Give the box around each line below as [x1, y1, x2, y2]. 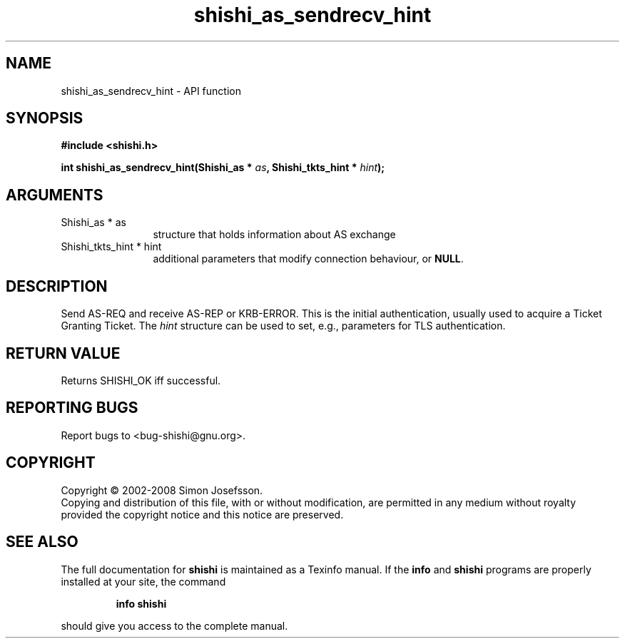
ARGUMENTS [6, 185, 103, 204]
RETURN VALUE [6, 344, 121, 362]
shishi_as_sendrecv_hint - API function [61, 84, 241, 97]
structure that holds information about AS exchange [153, 228, 396, 241]
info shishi [116, 597, 167, 610]
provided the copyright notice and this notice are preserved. [61, 508, 344, 521]
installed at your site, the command [61, 575, 226, 588]
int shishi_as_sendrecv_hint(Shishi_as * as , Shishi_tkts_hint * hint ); [61, 161, 385, 174]
